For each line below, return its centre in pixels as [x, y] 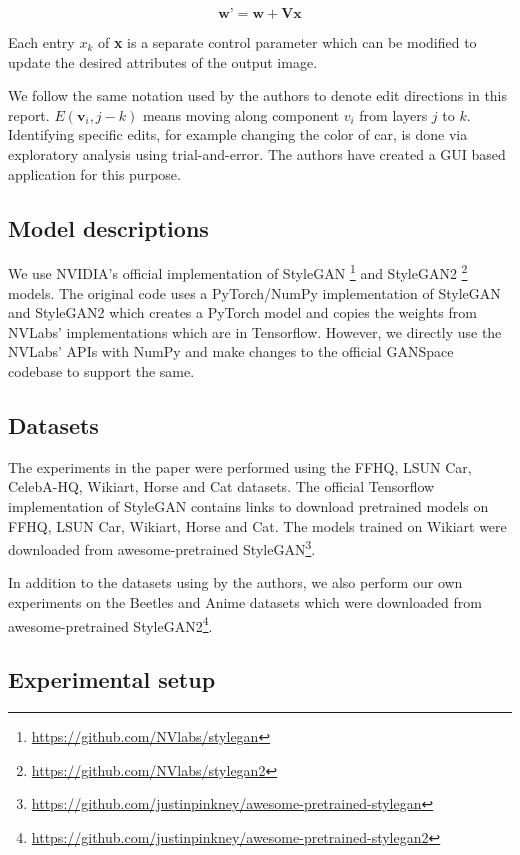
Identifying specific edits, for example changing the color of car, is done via [238, 134]
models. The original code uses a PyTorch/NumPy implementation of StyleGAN [254, 292]
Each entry [41, 42]
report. [29, 114]
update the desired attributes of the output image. [163, 61]
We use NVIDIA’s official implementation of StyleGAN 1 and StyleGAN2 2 [238, 272]
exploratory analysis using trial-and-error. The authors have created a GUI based [257, 153]
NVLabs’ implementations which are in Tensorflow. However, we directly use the [255, 331]
